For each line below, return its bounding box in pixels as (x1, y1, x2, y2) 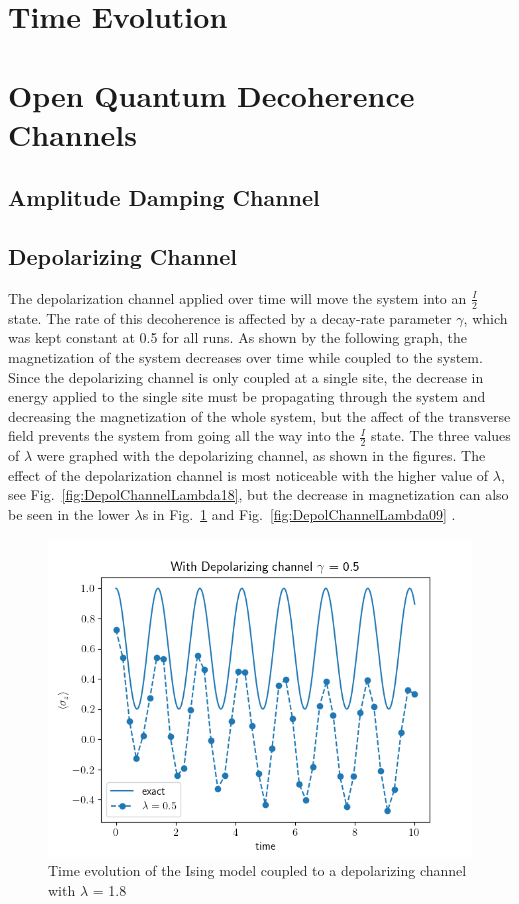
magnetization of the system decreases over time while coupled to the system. (8, 346, 483, 367)
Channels (8, 113, 137, 154)
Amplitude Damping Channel (8, 182, 320, 213)
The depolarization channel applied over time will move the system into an (8, 287, 467, 308)
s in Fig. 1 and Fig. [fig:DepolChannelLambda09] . (142, 503, 456, 524)
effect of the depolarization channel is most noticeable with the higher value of (8, 464, 489, 485)
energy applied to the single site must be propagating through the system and (8, 386, 486, 407)
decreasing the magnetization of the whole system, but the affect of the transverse (8, 405, 511, 426)
